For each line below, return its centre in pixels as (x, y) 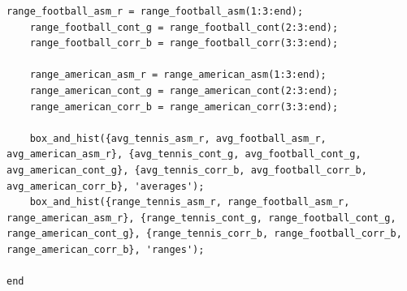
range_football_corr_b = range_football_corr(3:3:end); (184, 43)
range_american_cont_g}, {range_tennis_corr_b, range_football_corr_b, (204, 234)
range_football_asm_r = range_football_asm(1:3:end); (155, 11)
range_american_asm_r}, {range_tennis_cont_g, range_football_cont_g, (201, 218)
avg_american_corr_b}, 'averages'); (106, 186)
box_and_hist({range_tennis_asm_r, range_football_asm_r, (190, 202)
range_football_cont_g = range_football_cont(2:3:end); (184, 27)
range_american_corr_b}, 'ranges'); (106, 249)
